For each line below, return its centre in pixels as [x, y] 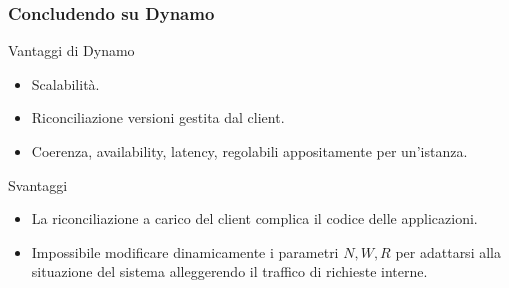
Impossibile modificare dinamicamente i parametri [185, 251]
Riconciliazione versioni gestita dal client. [158, 117]
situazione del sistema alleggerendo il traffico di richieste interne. [229, 271]
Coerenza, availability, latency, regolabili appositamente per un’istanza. [249, 151]
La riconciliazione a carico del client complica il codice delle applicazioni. [254, 218]
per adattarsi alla [448, 251]
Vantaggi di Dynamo [71, 50]
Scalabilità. [65, 83]
